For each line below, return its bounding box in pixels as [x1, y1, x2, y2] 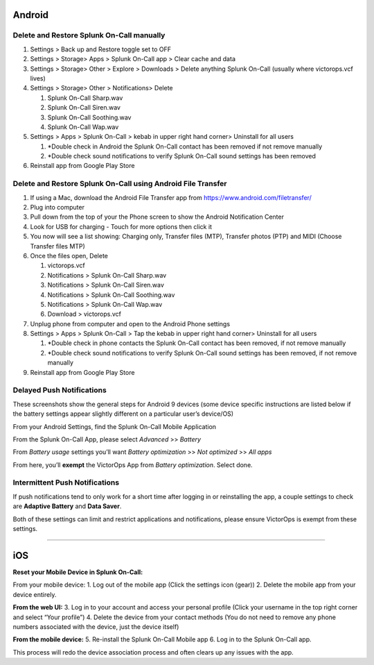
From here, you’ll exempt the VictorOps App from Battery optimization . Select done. [12, 460, 253, 469]
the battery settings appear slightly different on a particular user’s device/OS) [12, 410, 234, 418]
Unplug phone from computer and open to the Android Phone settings [30, 319, 231, 328]
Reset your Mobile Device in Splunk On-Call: [12, 568, 143, 576]
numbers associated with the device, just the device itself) [12, 622, 179, 631]
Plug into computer [30, 203, 84, 211]
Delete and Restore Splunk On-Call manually [12, 31, 166, 40]
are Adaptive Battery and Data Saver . [12, 502, 122, 510]
